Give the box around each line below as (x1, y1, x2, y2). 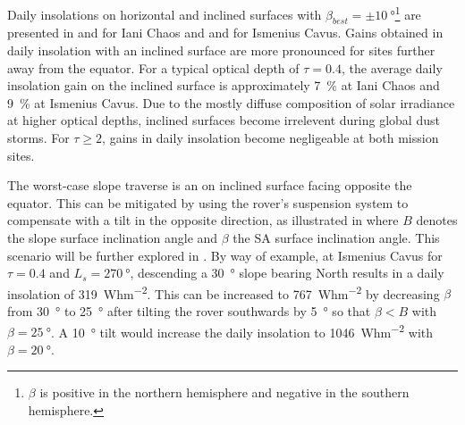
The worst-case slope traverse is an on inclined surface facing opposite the (7, 176, 412, 195)
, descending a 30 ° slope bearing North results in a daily (130, 263, 444, 282)
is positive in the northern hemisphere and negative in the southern (39, 383, 410, 402)
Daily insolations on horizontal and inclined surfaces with (7, 4, 322, 23)
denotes (416, 211, 458, 229)
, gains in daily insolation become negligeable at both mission (102, 129, 439, 147)
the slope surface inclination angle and (7, 228, 218, 246)
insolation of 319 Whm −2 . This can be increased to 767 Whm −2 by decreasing (7, 281, 440, 303)
